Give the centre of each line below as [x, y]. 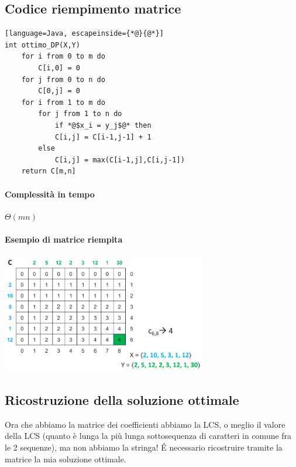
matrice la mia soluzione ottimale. [66, 459]
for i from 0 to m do [63, 57]
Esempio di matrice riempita [64, 239]
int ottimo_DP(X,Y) [42, 45]
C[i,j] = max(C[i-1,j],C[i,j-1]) [120, 160]
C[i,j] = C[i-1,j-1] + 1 [103, 137]
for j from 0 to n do [63, 79]
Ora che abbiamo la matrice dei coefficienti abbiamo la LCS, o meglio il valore [145, 424]
